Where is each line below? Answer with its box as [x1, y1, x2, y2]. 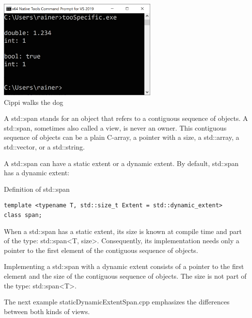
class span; [4, 212, 42, 219]
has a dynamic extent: [4, 167, 70, 178]
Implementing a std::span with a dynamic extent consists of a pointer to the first [4, 261, 244, 271]
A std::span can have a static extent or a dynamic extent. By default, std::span [4, 158, 239, 168]
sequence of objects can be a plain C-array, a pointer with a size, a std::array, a [4, 132, 239, 142]
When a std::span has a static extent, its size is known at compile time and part [4, 226, 242, 236]
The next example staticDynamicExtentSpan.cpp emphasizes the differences [4, 297, 230, 307]
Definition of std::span [4, 184, 70, 194]
